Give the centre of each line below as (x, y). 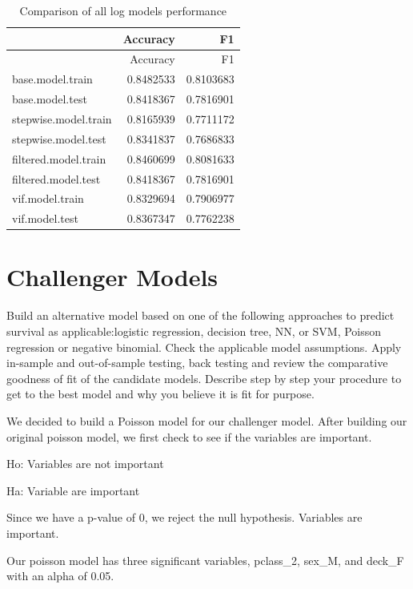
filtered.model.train (59, 158)
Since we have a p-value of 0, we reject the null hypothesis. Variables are (184, 517)
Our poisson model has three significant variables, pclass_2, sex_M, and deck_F (205, 560)
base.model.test (50, 99)
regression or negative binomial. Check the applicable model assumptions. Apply (204, 347)
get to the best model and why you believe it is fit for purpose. (160, 394)
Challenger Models (112, 277)
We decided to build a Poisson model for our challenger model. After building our (207, 420)
